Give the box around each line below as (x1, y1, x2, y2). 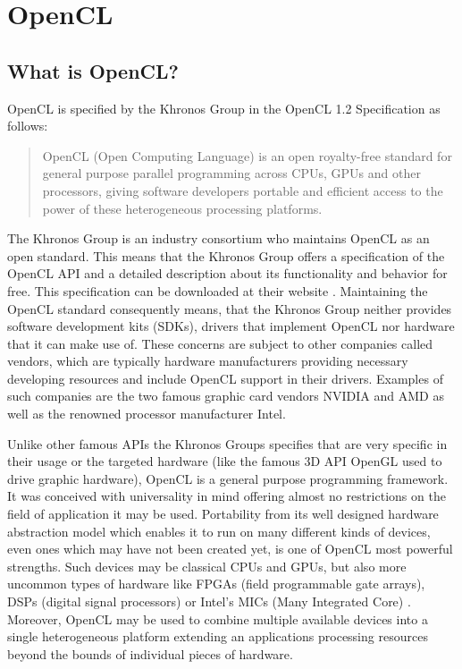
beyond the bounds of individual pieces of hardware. (7, 644, 293, 663)
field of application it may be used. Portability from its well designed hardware (7, 504, 439, 523)
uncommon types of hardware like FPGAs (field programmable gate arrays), (7, 574, 425, 593)
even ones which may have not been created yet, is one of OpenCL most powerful (7, 539, 453, 558)
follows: (7, 116, 48, 135)
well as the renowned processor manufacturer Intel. (7, 404, 286, 423)
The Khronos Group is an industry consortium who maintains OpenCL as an (7, 229, 430, 248)
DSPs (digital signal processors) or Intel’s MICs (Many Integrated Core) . (7, 592, 411, 611)
